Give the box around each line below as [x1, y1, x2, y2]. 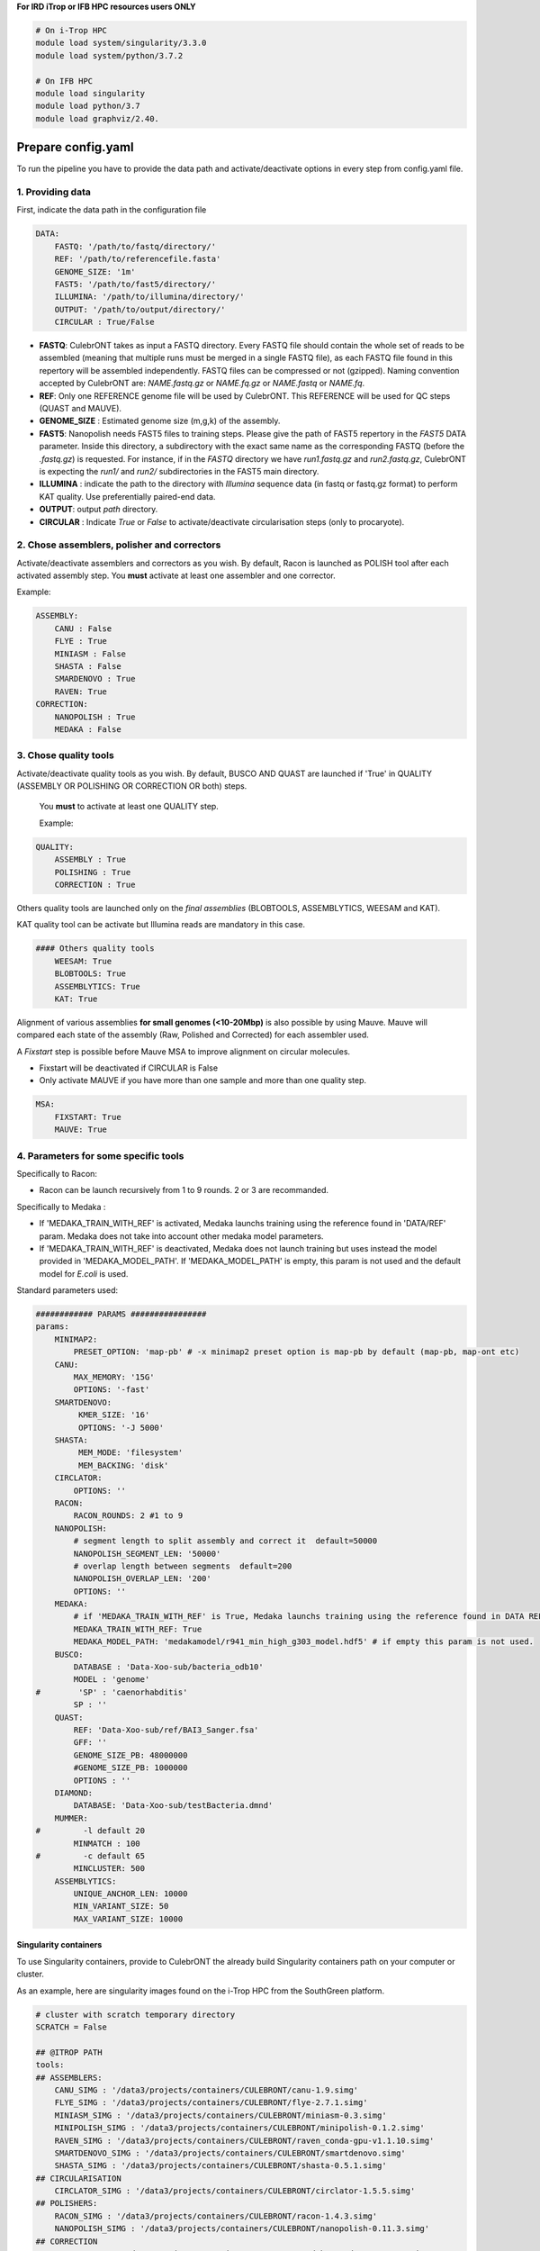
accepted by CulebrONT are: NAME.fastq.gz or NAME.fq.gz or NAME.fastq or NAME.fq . [39, 378, 365, 389]
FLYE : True [54, 636, 108, 646]
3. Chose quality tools [16, 749, 114, 762]
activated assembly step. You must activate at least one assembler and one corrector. [16, 570, 337, 581]
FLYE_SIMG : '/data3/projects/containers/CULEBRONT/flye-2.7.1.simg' [54, 2098, 368, 2108]
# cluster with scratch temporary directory [35, 2009, 236, 2020]
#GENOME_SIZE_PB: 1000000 [73, 1763, 188, 1773]
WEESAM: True [54, 955, 112, 966]
